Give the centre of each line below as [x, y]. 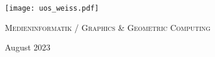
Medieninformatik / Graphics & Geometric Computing [108, 27]
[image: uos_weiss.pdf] [52, 8]
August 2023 [28, 47]
